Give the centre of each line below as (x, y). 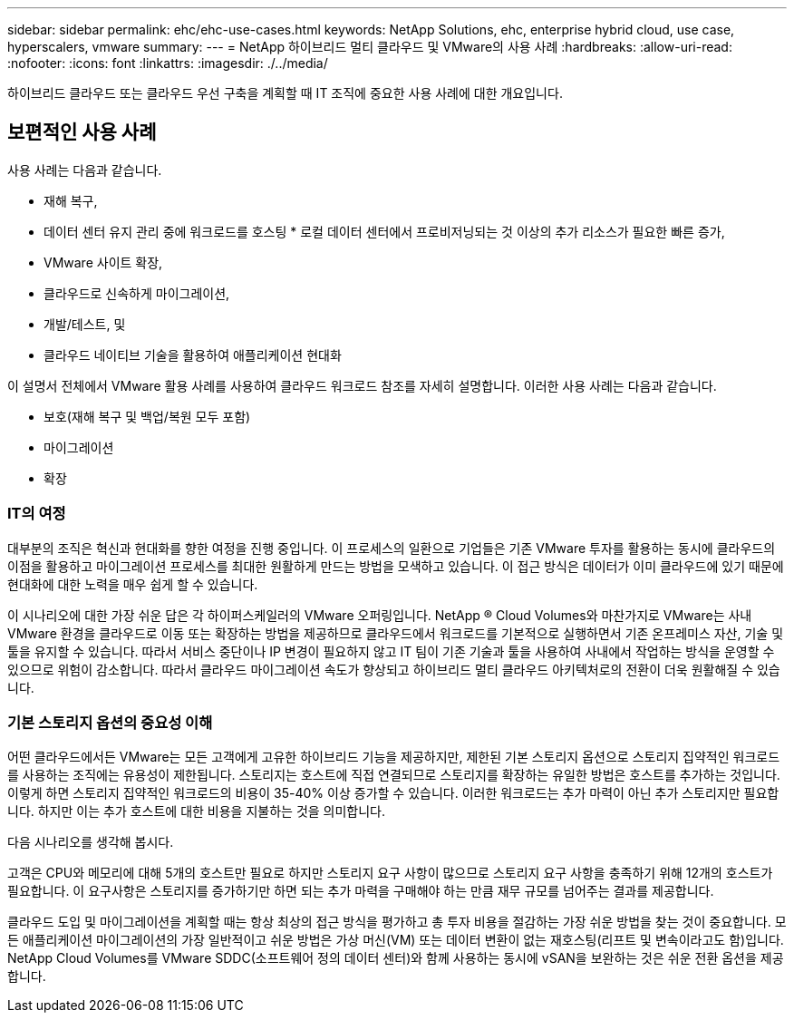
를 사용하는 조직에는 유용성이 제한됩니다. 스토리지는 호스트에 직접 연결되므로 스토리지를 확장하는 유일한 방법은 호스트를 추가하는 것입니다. (394, 775)
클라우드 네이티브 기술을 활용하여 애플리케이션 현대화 (193, 355)
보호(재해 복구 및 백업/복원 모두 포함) (147, 416)
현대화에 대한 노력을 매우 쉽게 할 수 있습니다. (133, 584)
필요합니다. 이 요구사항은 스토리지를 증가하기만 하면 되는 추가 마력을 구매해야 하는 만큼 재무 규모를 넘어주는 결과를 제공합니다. (361, 891)
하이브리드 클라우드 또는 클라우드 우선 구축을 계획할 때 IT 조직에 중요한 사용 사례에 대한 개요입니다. (285, 93)
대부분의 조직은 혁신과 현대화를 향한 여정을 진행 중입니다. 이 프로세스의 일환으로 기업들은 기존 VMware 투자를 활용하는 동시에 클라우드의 (392, 548)
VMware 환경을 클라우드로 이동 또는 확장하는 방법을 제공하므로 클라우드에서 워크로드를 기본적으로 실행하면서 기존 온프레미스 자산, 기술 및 (396, 633)
